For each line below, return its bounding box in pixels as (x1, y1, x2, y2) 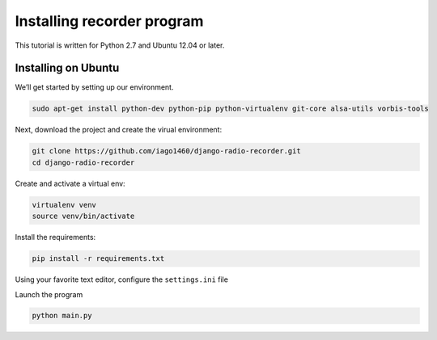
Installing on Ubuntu (15, 61, 120, 75)
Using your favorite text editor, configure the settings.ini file (15, 275, 228, 284)
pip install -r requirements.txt (32, 254, 165, 263)
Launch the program (15, 289, 83, 299)
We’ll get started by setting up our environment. (15, 82, 174, 92)
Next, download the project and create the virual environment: (15, 125, 223, 135)
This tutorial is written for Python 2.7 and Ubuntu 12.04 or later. (15, 40, 225, 50)
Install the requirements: (15, 233, 96, 242)
